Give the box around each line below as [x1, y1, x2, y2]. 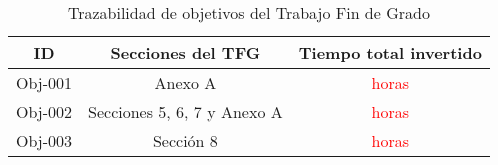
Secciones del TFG [110, 41, 261, 64]
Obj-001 [16, 71, 73, 94]
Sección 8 [152, 129, 218, 152]
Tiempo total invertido [298, 41, 482, 64]
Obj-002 [16, 100, 73, 123]
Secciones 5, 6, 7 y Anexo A [88, 100, 283, 123]
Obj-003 [16, 129, 73, 152]
